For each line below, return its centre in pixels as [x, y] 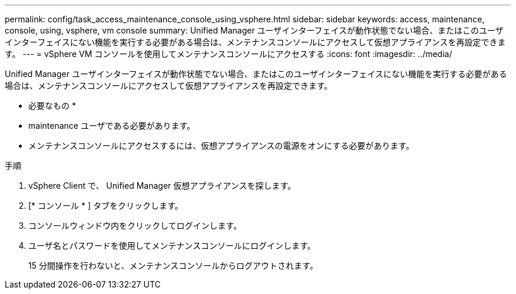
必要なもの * [52, 106]
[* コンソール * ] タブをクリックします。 [106, 206]
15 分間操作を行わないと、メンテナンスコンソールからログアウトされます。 [173, 265]
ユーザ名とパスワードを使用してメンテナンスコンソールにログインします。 [172, 245]
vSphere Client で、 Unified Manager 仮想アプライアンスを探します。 [162, 186]
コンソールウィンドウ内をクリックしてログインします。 [135, 225]
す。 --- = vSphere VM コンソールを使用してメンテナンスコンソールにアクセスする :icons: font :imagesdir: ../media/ [229, 54]
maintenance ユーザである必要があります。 [112, 126]
